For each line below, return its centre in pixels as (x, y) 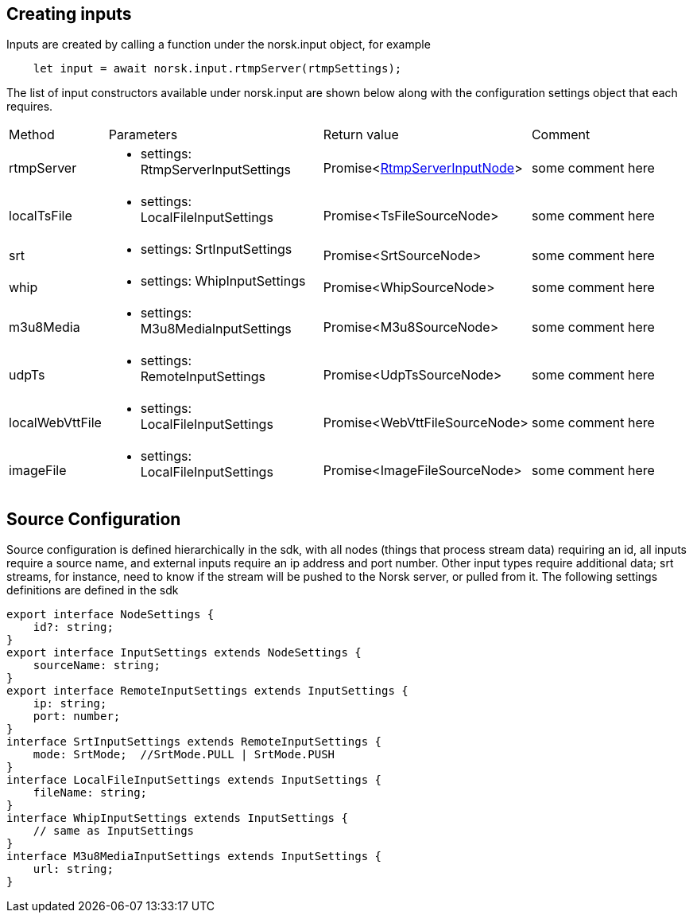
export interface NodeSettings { (110, 615)
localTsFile (41, 216)
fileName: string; (90, 793)
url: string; (73, 869)
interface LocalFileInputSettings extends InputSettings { (194, 780)
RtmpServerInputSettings (216, 170)
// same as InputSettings (114, 831)
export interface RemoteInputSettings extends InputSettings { (207, 691)
